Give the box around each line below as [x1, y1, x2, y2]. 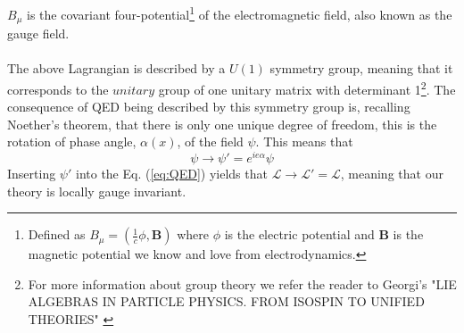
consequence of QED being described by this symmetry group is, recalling [7, 97, 410, 116]
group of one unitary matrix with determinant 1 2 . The [158, 77, 456, 98]
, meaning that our [340, 164, 443, 182]
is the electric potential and [224, 225, 375, 244]
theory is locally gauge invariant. [7, 181, 186, 200]
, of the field [177, 132, 244, 151]
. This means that [255, 132, 353, 151]
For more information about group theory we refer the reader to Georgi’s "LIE [28, 274, 457, 293]
